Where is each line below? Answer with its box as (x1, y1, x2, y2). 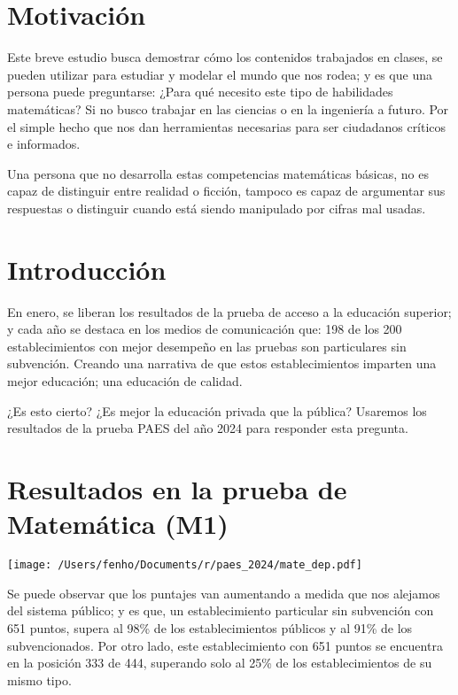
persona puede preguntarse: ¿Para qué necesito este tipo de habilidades (7, 82, 393, 101)
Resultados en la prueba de (7, 470, 347, 506)
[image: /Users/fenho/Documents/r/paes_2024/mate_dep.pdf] (7, 559, 362, 572)
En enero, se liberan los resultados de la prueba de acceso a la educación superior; (7, 302, 452, 320)
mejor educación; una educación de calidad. (7, 371, 243, 390)
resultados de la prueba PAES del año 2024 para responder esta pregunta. (7, 419, 408, 437)
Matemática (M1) (7, 506, 229, 542)
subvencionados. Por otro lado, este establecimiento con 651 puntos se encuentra (7, 636, 443, 654)
